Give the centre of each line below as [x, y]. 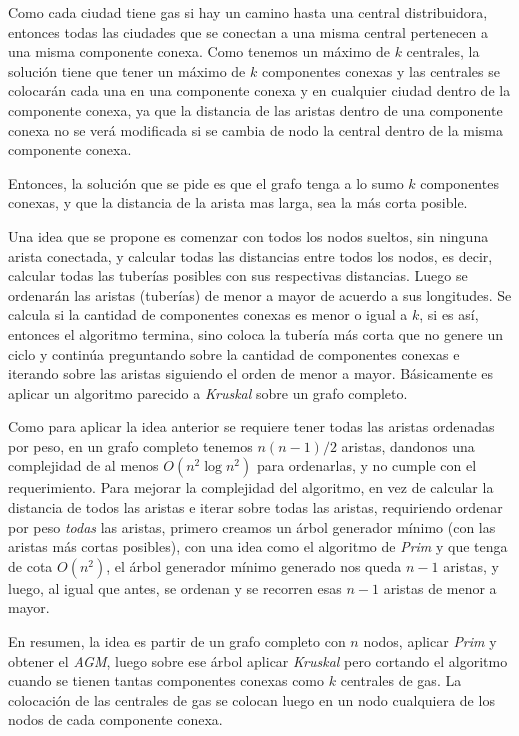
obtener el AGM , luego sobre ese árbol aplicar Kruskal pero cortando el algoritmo [258, 660]
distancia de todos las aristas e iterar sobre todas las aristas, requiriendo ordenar [255, 507]
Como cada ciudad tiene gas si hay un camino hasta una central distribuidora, [248, 12]
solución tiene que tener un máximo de [127, 70]
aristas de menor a [440, 587]
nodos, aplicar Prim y [430, 641]
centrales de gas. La [401, 680]
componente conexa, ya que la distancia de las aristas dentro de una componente [255, 109]
